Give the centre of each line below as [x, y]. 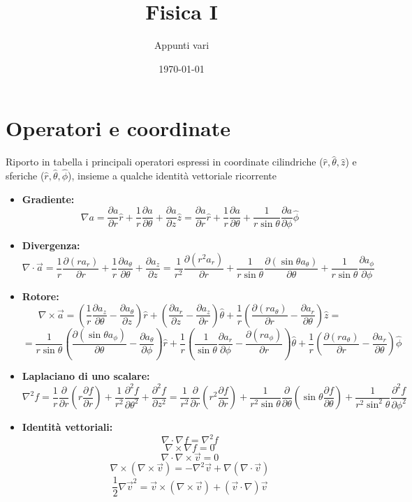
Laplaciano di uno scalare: [86, 376]
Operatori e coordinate [118, 128]
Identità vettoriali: [67, 426]
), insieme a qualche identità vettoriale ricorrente [172, 176]
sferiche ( [25, 176]
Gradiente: [48, 199]
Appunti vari [182, 45]
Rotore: [41, 296]
